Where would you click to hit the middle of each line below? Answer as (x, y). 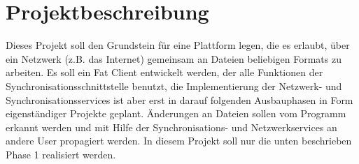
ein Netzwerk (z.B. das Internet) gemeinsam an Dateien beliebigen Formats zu (174, 58)
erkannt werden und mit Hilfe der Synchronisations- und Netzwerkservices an (171, 127)
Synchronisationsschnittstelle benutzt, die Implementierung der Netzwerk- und (174, 85)
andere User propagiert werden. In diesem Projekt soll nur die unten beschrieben (179, 141)
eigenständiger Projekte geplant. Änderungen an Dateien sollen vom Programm (176, 113)
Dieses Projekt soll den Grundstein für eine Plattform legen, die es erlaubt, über (178, 45)
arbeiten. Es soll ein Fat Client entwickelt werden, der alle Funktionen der (164, 72)
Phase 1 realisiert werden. (61, 154)
